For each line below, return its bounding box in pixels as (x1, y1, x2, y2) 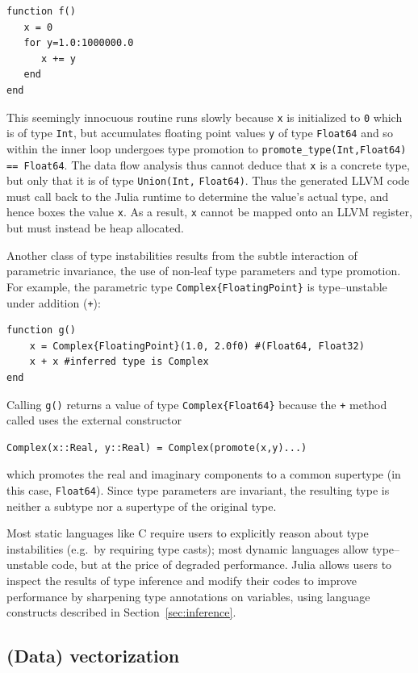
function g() (6, 324, 76, 336)
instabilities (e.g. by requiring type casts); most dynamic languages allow (6, 540, 369, 557)
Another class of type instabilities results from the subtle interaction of (6, 246, 357, 263)
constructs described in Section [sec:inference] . (6, 604, 236, 621)
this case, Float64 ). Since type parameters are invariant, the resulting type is (6, 482, 390, 498)
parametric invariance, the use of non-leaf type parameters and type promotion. (6, 262, 401, 279)
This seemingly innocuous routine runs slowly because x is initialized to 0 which (6, 108, 403, 125)
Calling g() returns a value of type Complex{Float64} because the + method (6, 395, 387, 412)
